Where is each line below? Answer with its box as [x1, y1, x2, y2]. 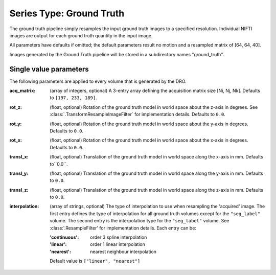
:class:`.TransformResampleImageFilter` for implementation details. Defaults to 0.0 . [50, 111, 226, 118]
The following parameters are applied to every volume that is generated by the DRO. [9, 78, 187, 84]
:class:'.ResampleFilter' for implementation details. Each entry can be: [50, 225, 197, 231]
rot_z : [9, 104, 22, 110]
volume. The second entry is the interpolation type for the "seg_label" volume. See [50, 218, 229, 224]
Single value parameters [9, 64, 89, 74]
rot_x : [9, 137, 22, 143]
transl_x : [9, 154, 29, 160]
